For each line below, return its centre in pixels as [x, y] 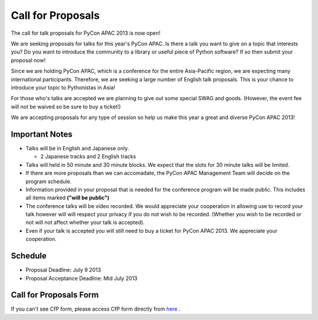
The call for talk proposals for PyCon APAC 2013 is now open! [86, 33]
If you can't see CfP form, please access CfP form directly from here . [96, 309]
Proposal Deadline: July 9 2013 [63, 270]
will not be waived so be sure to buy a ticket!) [66, 107]
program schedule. [49, 181]
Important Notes [42, 134]
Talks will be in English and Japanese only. [77, 148]
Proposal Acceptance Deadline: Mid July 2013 [82, 278]
